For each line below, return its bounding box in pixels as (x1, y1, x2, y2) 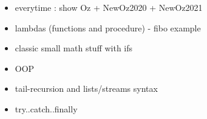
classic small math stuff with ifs (15, 42, 133, 54)
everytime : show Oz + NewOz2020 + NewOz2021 (15, 1, 203, 13)
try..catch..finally (15, 102, 78, 115)
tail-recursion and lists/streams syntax (15, 82, 158, 95)
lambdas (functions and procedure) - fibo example (15, 21, 201, 34)
